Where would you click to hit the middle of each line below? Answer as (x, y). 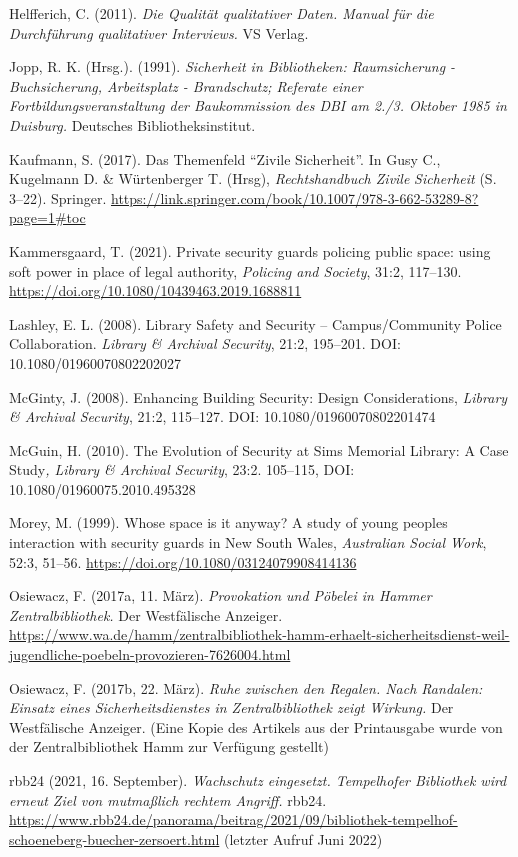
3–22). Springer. (58, 197)
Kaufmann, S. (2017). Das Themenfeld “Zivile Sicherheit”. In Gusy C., (225, 158)
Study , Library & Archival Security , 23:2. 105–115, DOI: (182, 469)
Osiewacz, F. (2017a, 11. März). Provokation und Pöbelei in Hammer (220, 595)
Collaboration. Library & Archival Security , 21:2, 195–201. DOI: (205, 343)
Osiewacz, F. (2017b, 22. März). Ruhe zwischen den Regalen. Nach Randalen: (246, 687)
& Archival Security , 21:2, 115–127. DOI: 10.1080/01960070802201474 (222, 416)
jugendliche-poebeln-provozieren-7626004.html (150, 654)
